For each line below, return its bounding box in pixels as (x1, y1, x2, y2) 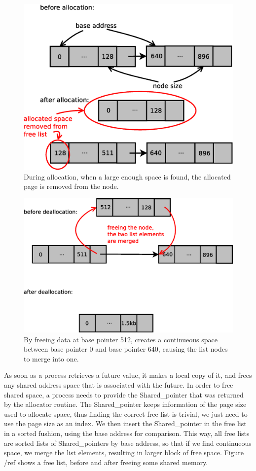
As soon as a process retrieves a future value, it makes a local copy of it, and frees (4, 370, 252, 380)
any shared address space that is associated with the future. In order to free (4, 380, 233, 390)
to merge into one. (24, 353, 79, 363)
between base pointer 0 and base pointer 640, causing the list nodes (24, 344, 228, 354)
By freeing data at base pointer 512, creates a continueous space (24, 334, 218, 344)
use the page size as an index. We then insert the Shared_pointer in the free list (4, 418, 247, 429)
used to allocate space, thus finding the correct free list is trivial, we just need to (4, 408, 248, 419)
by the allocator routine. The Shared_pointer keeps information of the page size (4, 399, 247, 409)
